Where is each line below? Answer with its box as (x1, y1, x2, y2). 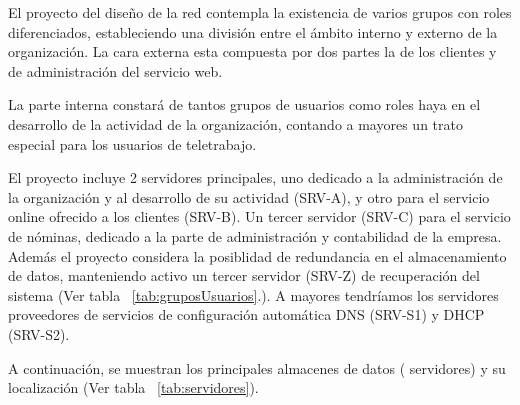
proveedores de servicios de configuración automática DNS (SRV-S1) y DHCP (8, 304, 485, 325)
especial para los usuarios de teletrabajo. (8, 133, 257, 154)
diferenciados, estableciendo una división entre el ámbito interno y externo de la (8, 21, 498, 42)
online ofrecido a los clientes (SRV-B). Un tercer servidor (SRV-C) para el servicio (8, 206, 511, 227)
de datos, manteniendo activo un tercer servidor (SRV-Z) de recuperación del (8, 265, 480, 286)
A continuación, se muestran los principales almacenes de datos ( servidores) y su (8, 357, 506, 378)
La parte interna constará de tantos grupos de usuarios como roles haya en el (8, 94, 481, 115)
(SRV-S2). (8, 323, 70, 344)
